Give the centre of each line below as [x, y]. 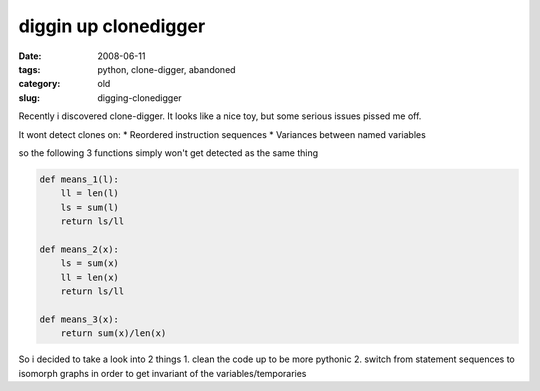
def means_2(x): [79, 249]
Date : [30, 56]
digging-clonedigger [139, 97]
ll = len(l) [90, 193]
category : [39, 84]
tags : [29, 69]
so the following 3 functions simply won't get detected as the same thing [168, 152]
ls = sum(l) [90, 207]
